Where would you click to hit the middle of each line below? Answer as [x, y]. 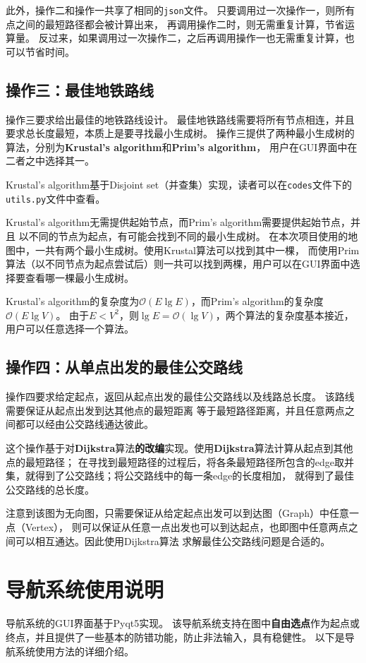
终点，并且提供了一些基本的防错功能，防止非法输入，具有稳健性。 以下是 [175, 637]
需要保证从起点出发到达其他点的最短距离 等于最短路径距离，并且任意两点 [175, 410]
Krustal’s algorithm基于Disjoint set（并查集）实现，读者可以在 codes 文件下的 [179, 185]
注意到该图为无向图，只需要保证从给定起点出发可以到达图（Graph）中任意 [178, 513]
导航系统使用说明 [85, 589]
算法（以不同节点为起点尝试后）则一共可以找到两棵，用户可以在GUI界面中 [178, 264]
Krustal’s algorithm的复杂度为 [73, 301]
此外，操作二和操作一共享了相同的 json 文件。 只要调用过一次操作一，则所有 [181, 10]
